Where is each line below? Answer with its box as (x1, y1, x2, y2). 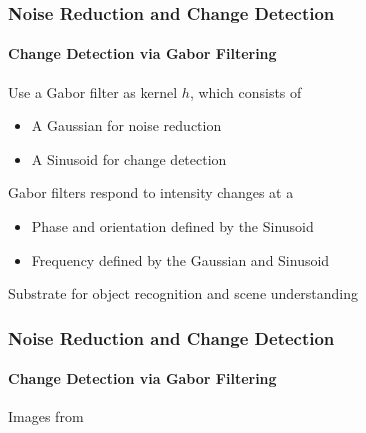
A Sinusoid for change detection (31, 148, 227, 169)
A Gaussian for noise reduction (31, 115, 222, 136)
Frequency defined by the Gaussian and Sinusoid (31, 249, 330, 270)
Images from (8, 406, 84, 427)
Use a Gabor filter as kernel (8, 81, 178, 102)
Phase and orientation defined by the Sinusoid (31, 216, 314, 237)
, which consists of (189, 81, 302, 102)
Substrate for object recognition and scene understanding (8, 283, 359, 304)
